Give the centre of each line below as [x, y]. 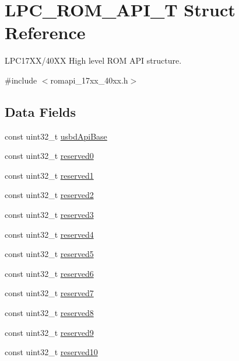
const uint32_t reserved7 [49, 293]
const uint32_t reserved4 [49, 234]
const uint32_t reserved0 [49, 156]
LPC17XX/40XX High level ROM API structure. [93, 60]
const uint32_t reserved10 [51, 352]
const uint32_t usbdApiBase [56, 136]
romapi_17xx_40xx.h [89, 80]
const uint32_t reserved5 [49, 254]
